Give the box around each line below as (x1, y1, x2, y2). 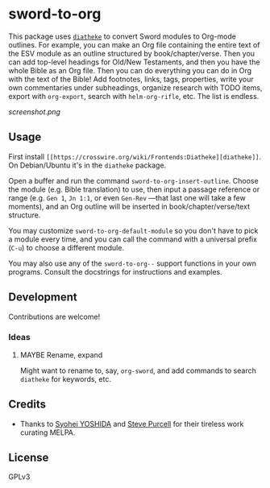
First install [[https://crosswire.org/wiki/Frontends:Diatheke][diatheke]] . (8, 151, 262, 161)
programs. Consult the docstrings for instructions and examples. (8, 267, 223, 276)
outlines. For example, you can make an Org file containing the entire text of (8, 39, 260, 49)
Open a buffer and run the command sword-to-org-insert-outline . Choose (8, 176, 260, 185)
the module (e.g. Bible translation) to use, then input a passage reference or (8, 184, 260, 194)
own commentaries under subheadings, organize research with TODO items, (8, 82, 263, 93)
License (8, 451, 49, 465)
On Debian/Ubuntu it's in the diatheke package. (8, 160, 167, 170)
